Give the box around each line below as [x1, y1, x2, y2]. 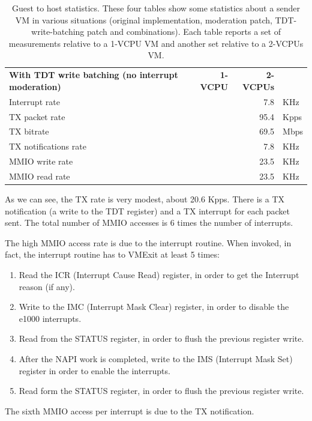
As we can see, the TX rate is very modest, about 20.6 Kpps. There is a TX [5, 192, 284, 205]
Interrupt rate [9, 95, 60, 108]
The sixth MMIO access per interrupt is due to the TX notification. [5, 404, 254, 417]
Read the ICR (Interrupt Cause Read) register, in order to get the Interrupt [19, 268, 299, 280]
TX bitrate [9, 125, 49, 138]
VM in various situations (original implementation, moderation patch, [15, 13, 272, 26]
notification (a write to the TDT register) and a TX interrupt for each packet [5, 204, 290, 217]
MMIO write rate [9, 155, 73, 168]
